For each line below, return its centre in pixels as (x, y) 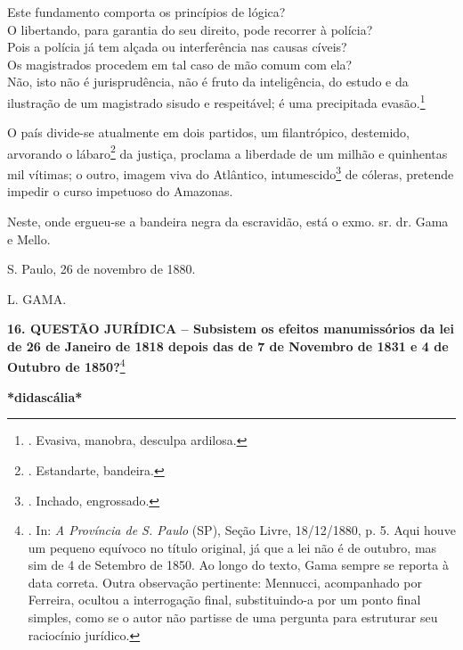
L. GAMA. (37, 298)
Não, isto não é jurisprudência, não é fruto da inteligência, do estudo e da (208, 82)
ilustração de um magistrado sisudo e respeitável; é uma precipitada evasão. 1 (216, 101)
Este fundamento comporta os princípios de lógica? (146, 12)
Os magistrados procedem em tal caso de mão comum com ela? (180, 64)
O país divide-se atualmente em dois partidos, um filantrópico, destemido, (208, 132)
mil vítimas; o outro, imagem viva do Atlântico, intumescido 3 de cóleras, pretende (231, 173)
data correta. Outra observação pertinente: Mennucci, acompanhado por (225, 582)
